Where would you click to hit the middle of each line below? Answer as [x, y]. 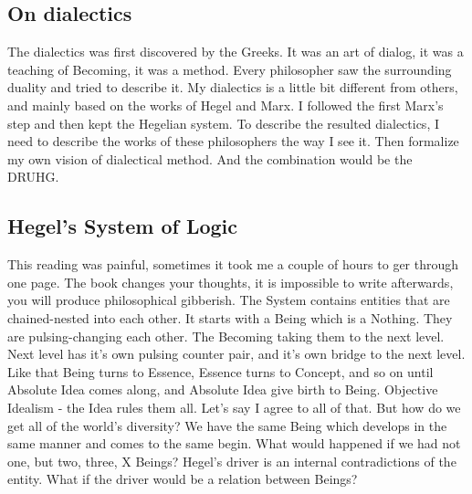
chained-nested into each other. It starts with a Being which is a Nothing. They [230, 317]
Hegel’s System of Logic [122, 226]
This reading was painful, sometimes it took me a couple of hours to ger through [233, 264]
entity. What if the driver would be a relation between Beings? [183, 479]
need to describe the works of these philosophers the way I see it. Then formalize [233, 141]
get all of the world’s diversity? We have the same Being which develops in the [227, 425]
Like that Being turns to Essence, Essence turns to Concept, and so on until [220, 371]
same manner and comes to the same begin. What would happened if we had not [234, 443]
